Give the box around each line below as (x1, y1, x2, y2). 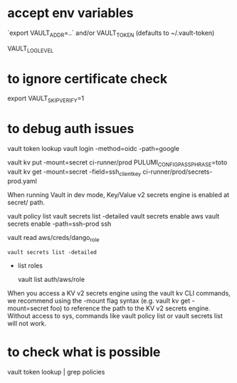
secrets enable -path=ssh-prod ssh (7, 219, 112, 228)
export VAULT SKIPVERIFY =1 (7, 94, 84, 105)
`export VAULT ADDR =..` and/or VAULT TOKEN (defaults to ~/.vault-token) (7, 28, 215, 38)
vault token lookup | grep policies (7, 367, 105, 376)
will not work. (7, 319, 47, 327)
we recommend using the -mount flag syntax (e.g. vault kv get (7, 296, 191, 305)
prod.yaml (7, 177, 37, 185)
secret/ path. (7, 198, 45, 206)
